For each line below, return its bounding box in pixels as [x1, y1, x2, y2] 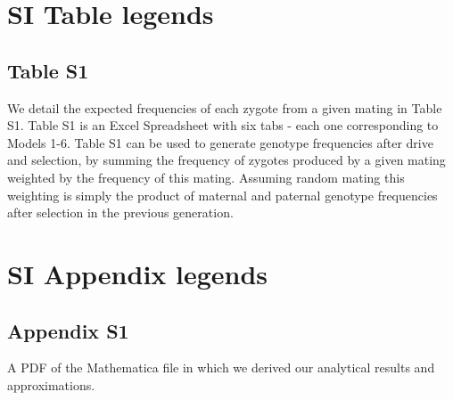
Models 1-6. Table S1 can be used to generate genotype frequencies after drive [7, 133, 433, 151]
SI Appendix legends [7, 255, 268, 291]
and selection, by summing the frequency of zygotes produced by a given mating [7, 151, 446, 169]
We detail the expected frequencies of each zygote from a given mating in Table [7, 98, 442, 117]
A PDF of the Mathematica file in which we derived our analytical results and [7, 358, 435, 377]
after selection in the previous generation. [7, 203, 234, 222]
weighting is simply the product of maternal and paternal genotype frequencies [7, 185, 438, 204]
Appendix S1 [7, 316, 129, 344]
